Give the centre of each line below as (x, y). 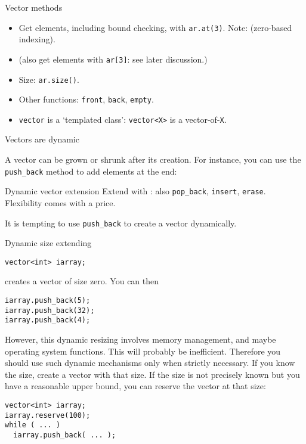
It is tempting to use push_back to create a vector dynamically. (121, 223)
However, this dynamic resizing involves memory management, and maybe (140, 339)
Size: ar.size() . (49, 79)
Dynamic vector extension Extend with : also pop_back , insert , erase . (135, 191)
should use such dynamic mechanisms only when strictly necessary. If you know (150, 363)
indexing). (37, 39)
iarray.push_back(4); (48, 320)
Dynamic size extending (48, 243)
